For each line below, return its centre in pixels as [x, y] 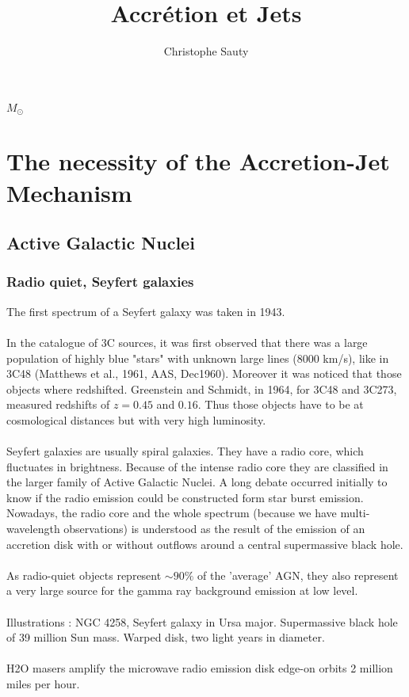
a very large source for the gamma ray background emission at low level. [182, 590]
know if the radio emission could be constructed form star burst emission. [185, 497]
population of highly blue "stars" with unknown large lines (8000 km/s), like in [198, 358]
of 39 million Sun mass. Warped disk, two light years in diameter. [166, 637]
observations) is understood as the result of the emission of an [214, 529]
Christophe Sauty [206, 51]
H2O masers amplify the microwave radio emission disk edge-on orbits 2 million [200, 668]
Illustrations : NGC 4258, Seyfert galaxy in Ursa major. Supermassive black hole [202, 621]
